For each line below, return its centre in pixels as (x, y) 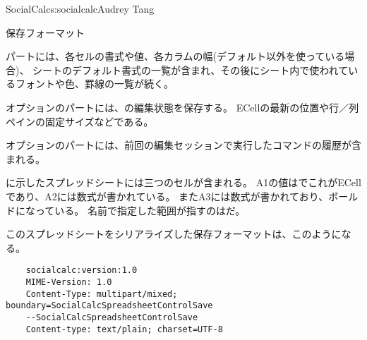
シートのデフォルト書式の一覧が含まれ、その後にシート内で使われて (191, 69)
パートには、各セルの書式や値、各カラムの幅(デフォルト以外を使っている (175, 56)
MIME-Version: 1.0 (69, 282)
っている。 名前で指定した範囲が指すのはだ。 (140, 210)
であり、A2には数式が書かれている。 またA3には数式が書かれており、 (167, 196)
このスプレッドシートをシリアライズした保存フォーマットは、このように (174, 234)
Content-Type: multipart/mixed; (102, 294)
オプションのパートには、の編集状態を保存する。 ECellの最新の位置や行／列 (182, 107)
